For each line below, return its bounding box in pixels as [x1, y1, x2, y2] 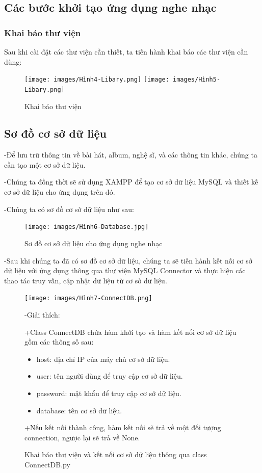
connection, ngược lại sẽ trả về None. [24, 432, 140, 442]
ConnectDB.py [24, 459, 70, 469]
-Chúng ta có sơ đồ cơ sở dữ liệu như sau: [4, 203, 134, 214]
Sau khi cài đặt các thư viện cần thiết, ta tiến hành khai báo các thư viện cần [4, 46, 248, 57]
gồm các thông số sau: [24, 336, 94, 347]
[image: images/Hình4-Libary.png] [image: [24, 76, 169, 84]
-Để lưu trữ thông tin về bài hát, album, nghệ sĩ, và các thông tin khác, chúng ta [4, 149, 257, 160]
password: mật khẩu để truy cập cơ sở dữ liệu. [36, 387, 181, 398]
